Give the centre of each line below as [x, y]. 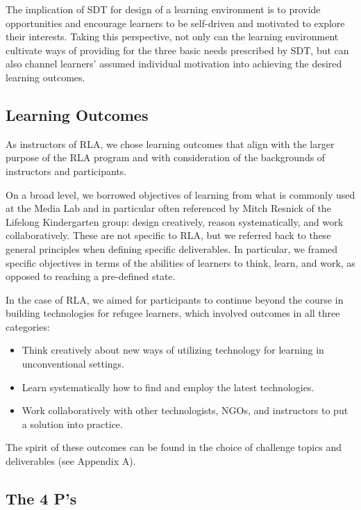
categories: [28, 326]
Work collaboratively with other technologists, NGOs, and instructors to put [185, 410]
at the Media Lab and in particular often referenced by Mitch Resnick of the [168, 208]
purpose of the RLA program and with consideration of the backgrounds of [166, 157]
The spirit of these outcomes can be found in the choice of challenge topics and [174, 447]
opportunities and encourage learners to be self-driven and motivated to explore [175, 23]
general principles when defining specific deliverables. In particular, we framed [172, 248]
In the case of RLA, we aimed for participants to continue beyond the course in [175, 299]
